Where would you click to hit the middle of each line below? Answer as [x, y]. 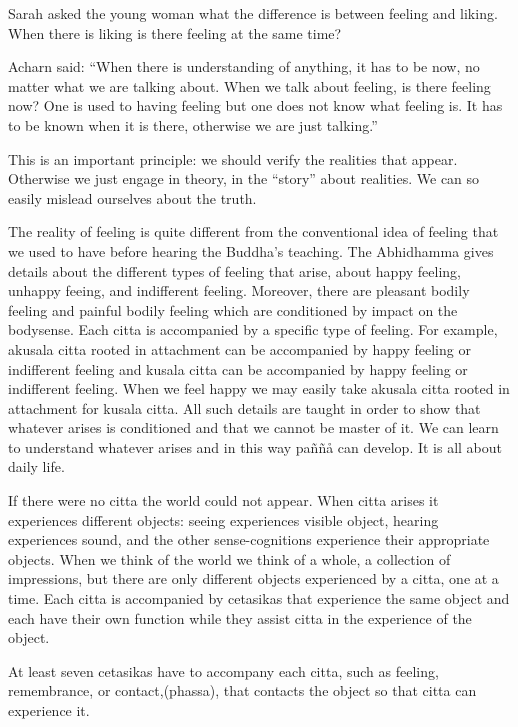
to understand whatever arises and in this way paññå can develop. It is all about [255, 446]
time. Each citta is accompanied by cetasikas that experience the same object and [259, 598]
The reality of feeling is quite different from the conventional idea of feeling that [253, 231]
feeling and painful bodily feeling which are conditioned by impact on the [233, 309]
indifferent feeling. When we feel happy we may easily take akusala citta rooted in [259, 388]
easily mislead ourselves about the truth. [132, 197]
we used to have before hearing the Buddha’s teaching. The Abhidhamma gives [251, 250]
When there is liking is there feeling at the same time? [175, 32]
